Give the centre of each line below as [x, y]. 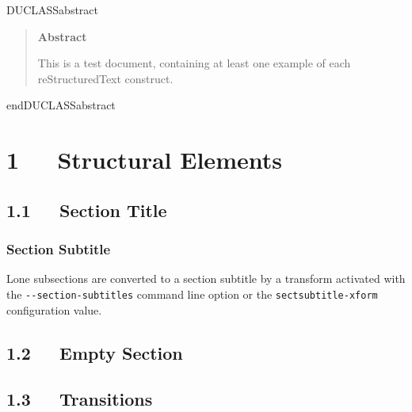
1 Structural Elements [144, 160]
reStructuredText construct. [105, 78]
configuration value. [54, 309]
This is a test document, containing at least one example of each [194, 63]
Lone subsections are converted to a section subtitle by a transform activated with [206, 278]
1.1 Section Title [87, 210]
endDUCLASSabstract [61, 105]
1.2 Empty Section [95, 352]
